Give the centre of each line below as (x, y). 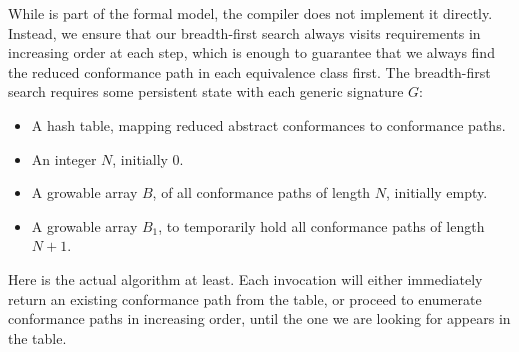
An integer (64, 158)
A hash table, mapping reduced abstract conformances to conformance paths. (268, 124)
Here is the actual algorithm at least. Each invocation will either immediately (245, 278)
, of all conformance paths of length (261, 192)
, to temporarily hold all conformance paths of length (321, 225)
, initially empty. (437, 192)
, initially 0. (148, 158)
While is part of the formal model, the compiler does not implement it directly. (250, 13)
